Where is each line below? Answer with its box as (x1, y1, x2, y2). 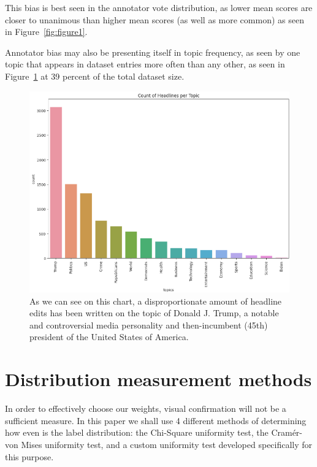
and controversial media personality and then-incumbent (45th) (29, 318, 268, 331)
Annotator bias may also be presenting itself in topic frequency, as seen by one (5, 45, 300, 58)
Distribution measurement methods (5, 366, 312, 392)
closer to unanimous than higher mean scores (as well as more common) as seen (5, 13, 304, 26)
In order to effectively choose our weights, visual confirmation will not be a (5, 402, 286, 415)
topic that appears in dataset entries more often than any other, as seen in (5, 58, 285, 70)
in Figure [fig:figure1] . (5, 25, 88, 38)
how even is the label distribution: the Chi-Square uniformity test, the (5, 426, 269, 439)
